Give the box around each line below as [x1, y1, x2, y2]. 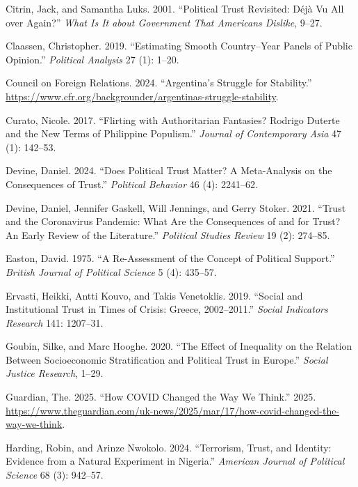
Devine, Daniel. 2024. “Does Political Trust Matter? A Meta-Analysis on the [6, 163, 332, 178]
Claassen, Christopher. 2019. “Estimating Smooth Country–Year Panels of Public [6, 38, 352, 53]
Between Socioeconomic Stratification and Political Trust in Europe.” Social [6, 352, 328, 366]
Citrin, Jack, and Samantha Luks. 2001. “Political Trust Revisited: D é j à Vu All [6, 1, 344, 15]
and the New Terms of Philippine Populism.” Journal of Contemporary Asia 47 [6, 126, 342, 141]
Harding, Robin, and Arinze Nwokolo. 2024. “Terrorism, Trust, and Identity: [6, 440, 332, 454]
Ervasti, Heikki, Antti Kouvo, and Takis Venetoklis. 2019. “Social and [6, 288, 303, 302]
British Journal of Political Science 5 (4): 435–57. [6, 264, 217, 279]
